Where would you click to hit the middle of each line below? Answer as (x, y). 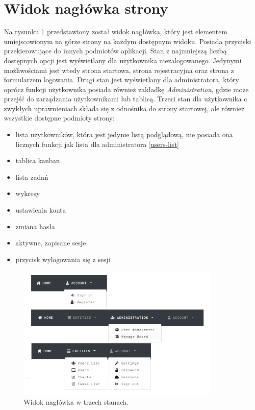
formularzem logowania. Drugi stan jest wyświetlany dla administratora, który (122, 80)
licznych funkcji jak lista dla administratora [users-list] (97, 144)
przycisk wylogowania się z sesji (63, 259)
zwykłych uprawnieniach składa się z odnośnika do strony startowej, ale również (124, 108)
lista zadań (32, 177)
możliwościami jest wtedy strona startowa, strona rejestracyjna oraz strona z (119, 70)
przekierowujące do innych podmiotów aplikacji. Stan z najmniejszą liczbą (115, 51)
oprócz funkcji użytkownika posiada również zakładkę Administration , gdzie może (126, 89)
